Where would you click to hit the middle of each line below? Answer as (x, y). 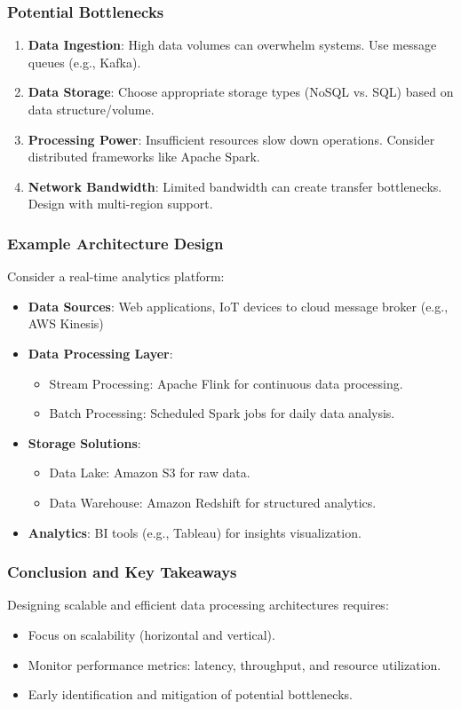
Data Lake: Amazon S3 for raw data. (150, 473)
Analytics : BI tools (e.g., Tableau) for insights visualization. (195, 532)
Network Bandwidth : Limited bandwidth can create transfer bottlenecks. (235, 186)
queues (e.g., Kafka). (84, 62)
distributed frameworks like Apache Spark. (144, 157)
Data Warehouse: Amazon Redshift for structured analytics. (213, 502)
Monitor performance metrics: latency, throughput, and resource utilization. (234, 664)
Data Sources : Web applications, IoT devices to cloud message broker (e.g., (238, 306)
